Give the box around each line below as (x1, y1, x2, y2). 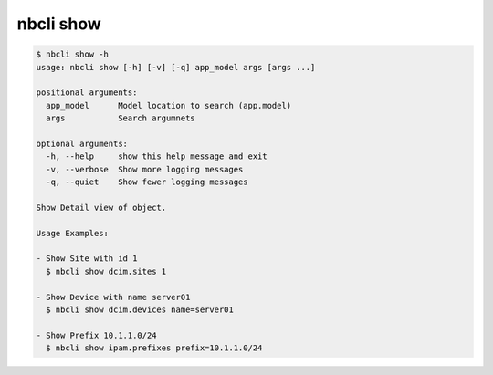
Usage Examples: (36, 228, 110, 238)
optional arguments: (36, 138, 128, 149)
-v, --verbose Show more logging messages (46, 164, 244, 174)
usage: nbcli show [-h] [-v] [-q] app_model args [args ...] (36, 62, 316, 72)
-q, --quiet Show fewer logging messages (46, 177, 248, 187)
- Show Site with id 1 (36, 254, 138, 264)
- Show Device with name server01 (36, 292, 191, 302)
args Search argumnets (46, 113, 195, 123)
